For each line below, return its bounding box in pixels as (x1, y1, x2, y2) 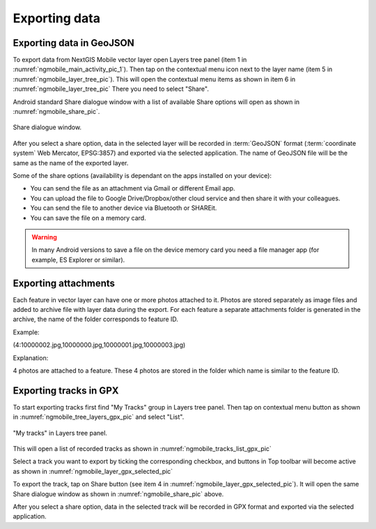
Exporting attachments (13, 277, 115, 289)
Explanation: (13, 353, 49, 362)
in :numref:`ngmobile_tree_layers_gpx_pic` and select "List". (13, 412, 185, 422)
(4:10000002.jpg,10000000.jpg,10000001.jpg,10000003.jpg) (13, 341, 186, 349)
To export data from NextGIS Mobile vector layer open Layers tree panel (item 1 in (13, 56, 247, 64)
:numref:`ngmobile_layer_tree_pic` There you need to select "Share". (13, 84, 209, 94)
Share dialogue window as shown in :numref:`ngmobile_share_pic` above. (13, 489, 224, 498)
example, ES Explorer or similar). (31, 255, 125, 264)
